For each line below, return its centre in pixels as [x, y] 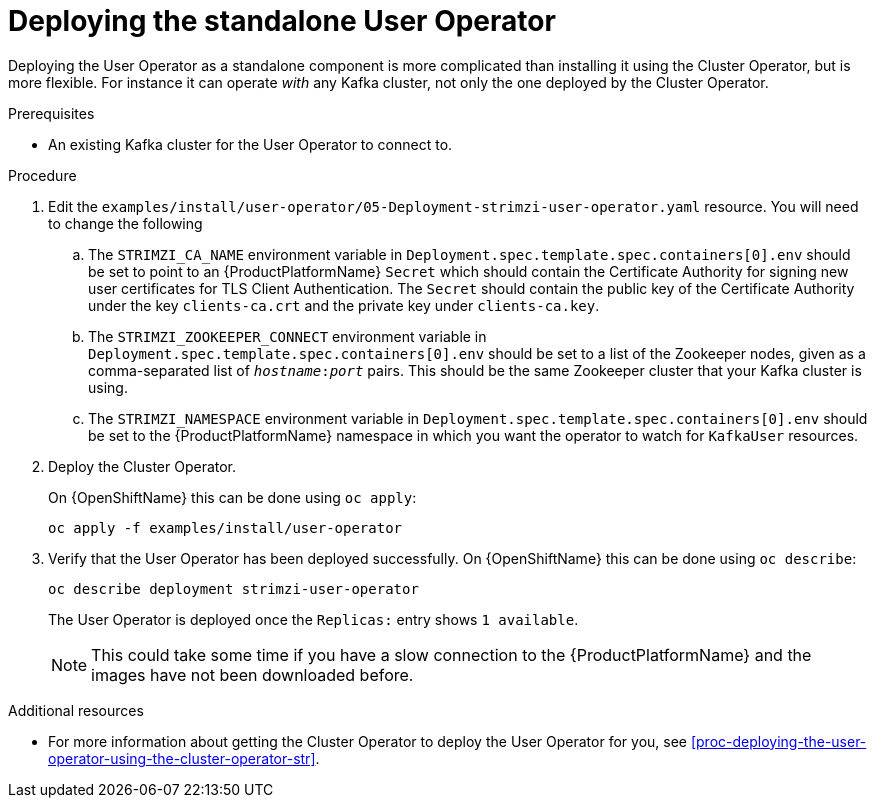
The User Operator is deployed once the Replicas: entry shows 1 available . [313, 619]
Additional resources [76, 710]
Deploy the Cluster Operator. [142, 466]
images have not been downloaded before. [252, 674]
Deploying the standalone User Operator [282, 21]
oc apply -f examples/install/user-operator [225, 527]
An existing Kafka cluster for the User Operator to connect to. [250, 144]
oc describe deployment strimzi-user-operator [233, 588]
